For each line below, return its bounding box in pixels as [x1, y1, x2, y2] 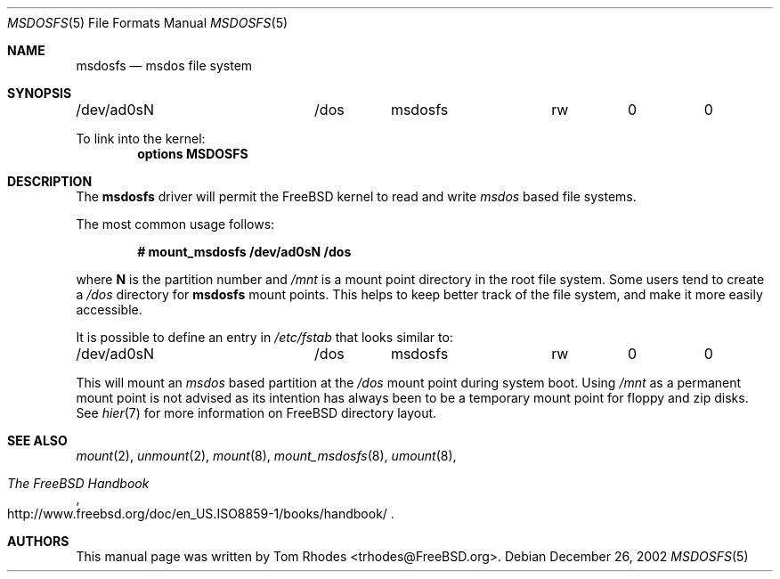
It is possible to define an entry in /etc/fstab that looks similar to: [76, 330, 453, 345]
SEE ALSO [7, 433, 68, 448]
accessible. [76, 302, 142, 317]
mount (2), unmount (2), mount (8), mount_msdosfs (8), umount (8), [76, 448, 457, 463]
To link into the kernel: [76, 131, 206, 146]
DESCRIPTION [7, 174, 93, 189]
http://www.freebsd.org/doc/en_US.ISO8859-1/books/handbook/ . [7, 506, 394, 521]
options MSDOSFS [137, 146, 248, 161]
